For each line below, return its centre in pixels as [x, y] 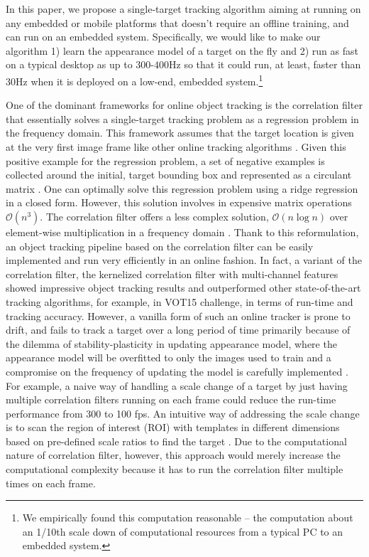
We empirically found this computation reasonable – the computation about [188, 518]
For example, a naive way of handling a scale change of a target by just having [177, 385]
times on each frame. [51, 483]
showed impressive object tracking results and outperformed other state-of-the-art [183, 288]
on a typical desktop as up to [69, 64]
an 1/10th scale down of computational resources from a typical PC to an [183, 531]
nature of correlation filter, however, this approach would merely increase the [173, 455]
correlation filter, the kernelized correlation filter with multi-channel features [172, 274]
